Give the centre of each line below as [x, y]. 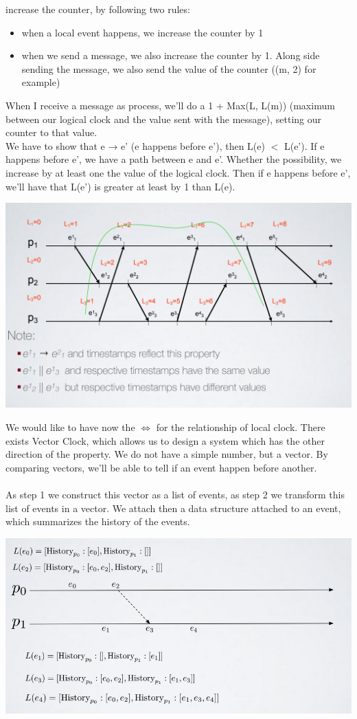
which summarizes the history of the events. [98, 521]
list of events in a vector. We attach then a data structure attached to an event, [173, 508]
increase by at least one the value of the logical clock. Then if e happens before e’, [178, 172]
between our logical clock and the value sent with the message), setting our [163, 119]
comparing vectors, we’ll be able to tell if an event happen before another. [161, 467]
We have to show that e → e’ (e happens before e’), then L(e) [135, 145]
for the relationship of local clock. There [241, 427]
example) [41, 82]
